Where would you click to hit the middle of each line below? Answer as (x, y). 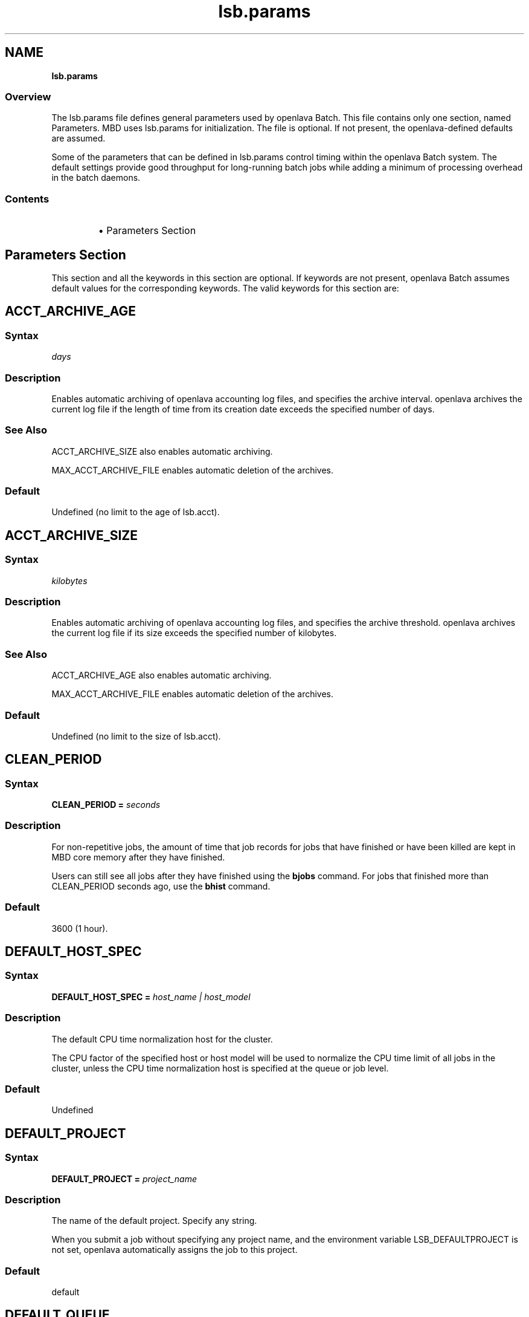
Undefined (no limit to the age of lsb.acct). (136, 512)
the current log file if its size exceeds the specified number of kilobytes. (194, 633)
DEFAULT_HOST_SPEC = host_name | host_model (151, 997)
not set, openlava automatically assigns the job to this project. (175, 1250)
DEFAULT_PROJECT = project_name (124, 1179)
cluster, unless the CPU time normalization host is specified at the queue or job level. (220, 1068)
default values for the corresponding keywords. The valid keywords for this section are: (225, 288)
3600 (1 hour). (80, 928)
